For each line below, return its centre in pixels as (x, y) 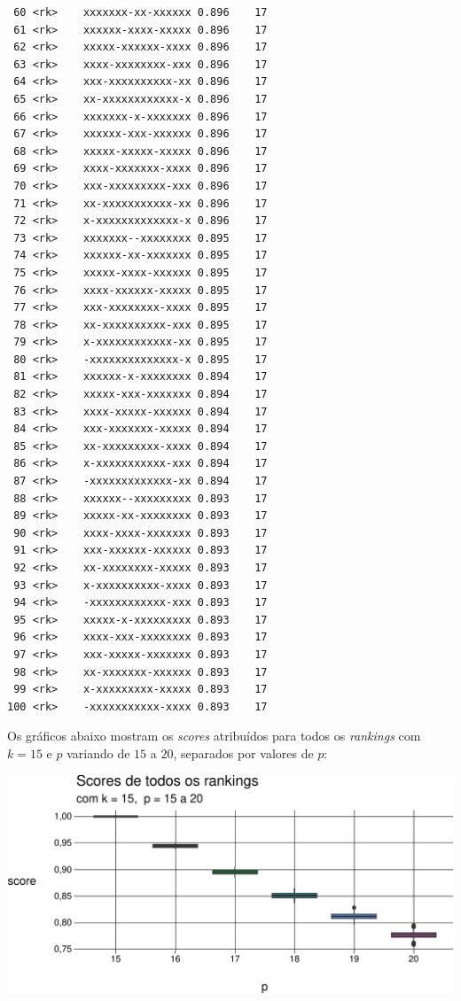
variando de (98, 753)
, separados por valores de (243, 753)
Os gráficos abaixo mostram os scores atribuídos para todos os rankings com (214, 736)
